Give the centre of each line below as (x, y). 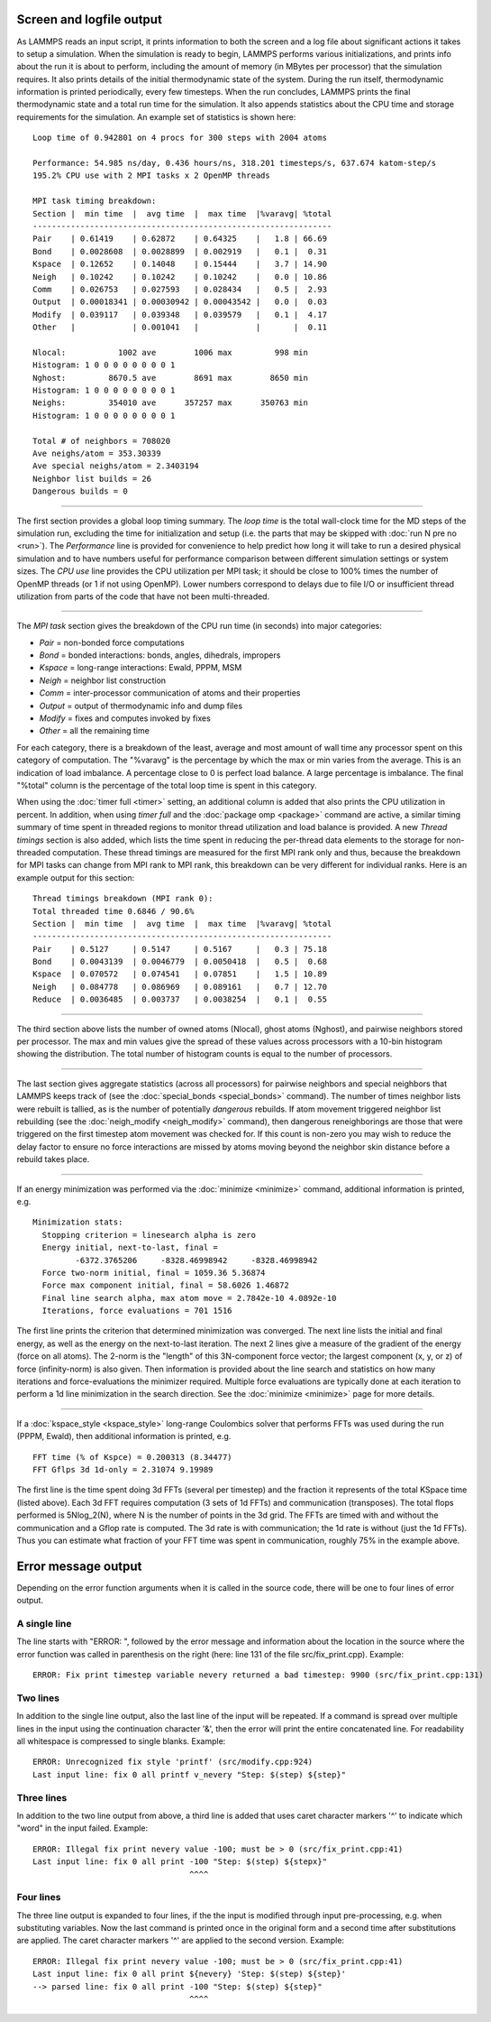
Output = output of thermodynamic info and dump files (141, 706)
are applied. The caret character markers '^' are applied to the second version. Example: (181, 1941)
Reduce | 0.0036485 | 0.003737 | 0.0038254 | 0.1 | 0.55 (180, 1000)
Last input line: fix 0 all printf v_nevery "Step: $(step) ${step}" (190, 1774)
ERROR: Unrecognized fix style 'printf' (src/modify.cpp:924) (173, 1762)
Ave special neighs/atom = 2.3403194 (116, 466)
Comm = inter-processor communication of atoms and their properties (170, 693)
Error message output (79, 1566)
